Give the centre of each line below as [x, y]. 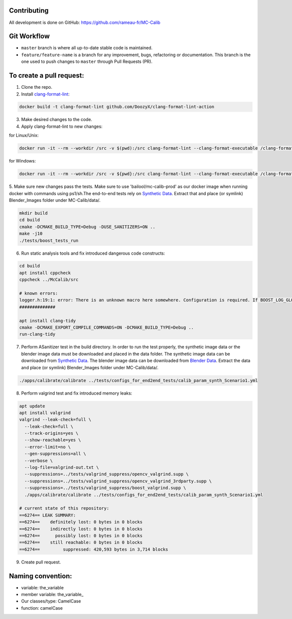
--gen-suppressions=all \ [55, 454]
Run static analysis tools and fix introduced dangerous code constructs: [93, 253]
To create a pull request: [47, 76]
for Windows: [22, 161]
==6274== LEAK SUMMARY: [48, 515]
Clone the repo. [37, 87]
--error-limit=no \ [48, 447]
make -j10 [31, 234]
